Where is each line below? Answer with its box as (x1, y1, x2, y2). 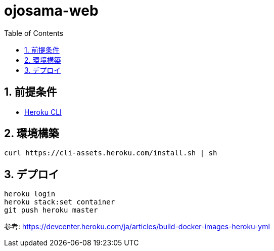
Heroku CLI (24, 107, 62, 116)
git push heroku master (4, 206, 98, 215)
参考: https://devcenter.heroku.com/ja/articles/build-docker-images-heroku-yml (4, 222, 270, 231)
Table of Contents (4, 28, 64, 37)
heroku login (4, 190, 56, 198)
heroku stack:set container (4, 198, 115, 206)
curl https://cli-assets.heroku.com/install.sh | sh (4, 149, 217, 157)
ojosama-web (4, 2, 99, 19)
